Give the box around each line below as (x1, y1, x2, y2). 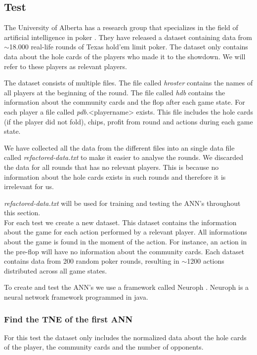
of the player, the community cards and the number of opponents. (4, 342, 204, 352)
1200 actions (187, 256, 224, 266)
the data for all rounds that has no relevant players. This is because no (4, 161, 219, 172)
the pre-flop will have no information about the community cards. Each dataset (4, 246, 245, 256)
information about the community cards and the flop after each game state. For (4, 97, 245, 107)
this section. (4, 207, 41, 218)
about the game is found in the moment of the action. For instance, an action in (4, 237, 247, 247)
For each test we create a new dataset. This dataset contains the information (4, 217, 237, 227)
